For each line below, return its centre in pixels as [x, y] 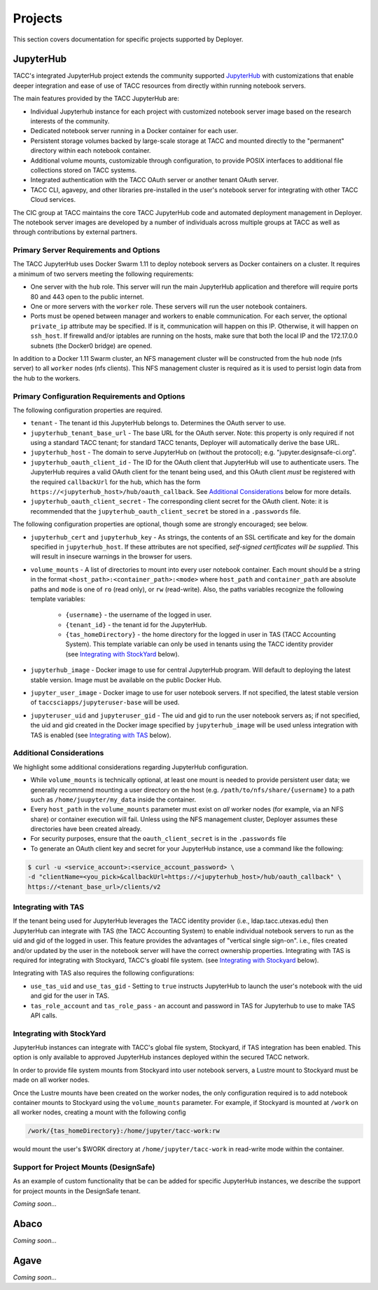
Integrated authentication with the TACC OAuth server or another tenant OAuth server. [155, 180]
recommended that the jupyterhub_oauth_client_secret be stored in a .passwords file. [166, 511]
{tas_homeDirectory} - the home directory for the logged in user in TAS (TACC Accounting [201, 635]
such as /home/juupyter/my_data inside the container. [113, 800]
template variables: [58, 598]
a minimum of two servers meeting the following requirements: [103, 274]
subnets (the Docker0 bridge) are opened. [91, 345]
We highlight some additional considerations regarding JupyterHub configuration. [131, 767]
